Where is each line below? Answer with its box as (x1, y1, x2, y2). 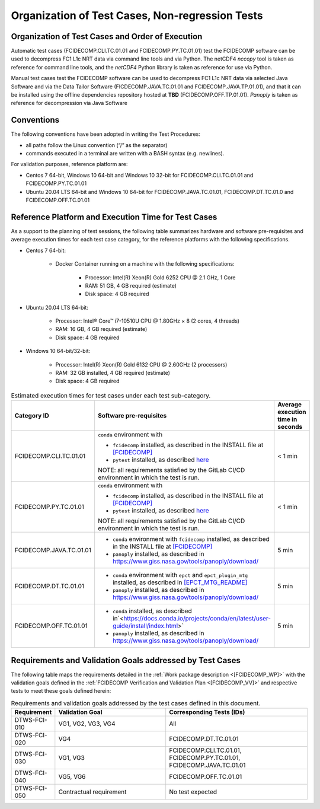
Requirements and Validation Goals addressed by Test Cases (11, 655, 241, 665)
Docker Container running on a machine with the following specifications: (55, 260, 235, 267)
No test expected (169, 788, 217, 796)
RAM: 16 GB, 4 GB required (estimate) (55, 326, 148, 333)
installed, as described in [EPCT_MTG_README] (113, 578, 248, 587)
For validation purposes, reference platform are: (11, 161, 128, 168)
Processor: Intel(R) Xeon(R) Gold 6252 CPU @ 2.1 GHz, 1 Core (85, 273, 236, 281)
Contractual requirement (58, 788, 127, 796)
